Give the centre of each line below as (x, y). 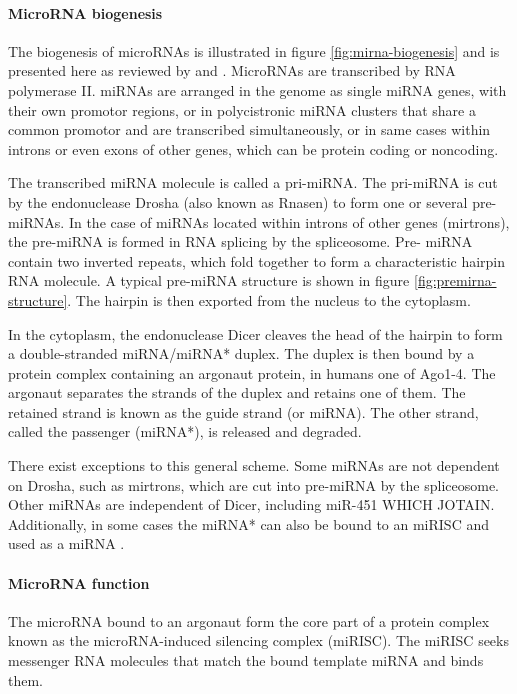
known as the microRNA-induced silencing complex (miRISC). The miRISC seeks (258, 640)
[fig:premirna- (455, 280)
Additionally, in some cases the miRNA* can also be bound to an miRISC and (248, 523)
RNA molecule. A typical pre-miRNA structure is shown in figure (209, 280)
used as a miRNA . (66, 543)
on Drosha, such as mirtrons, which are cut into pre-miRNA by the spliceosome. (254, 484)
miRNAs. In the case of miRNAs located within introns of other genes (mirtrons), (259, 221)
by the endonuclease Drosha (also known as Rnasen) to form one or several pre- (252, 201)
